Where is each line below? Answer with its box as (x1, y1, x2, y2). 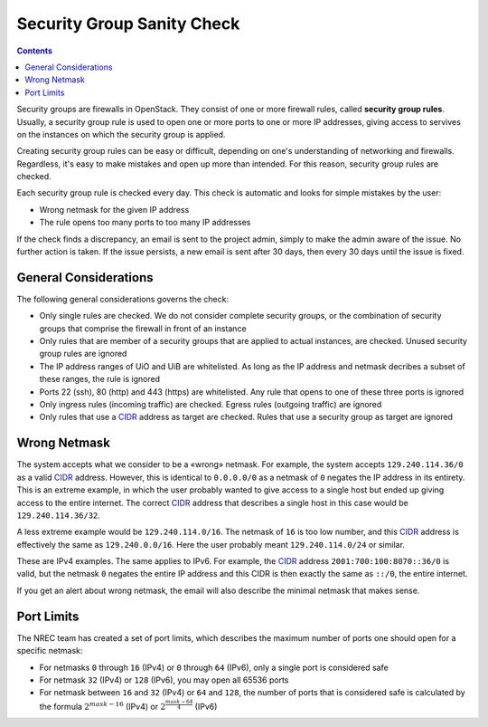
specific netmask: (16, 646, 83, 656)
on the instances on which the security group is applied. (16, 129, 226, 139)
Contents (16, 45, 53, 56)
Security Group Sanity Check (16, 14, 240, 33)
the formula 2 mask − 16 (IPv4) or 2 (39, 700, 166, 712)
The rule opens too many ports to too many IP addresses (39, 217, 251, 228)
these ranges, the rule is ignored (39, 374, 161, 385)
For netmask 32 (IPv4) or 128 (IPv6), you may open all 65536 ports (39, 674, 289, 685)
